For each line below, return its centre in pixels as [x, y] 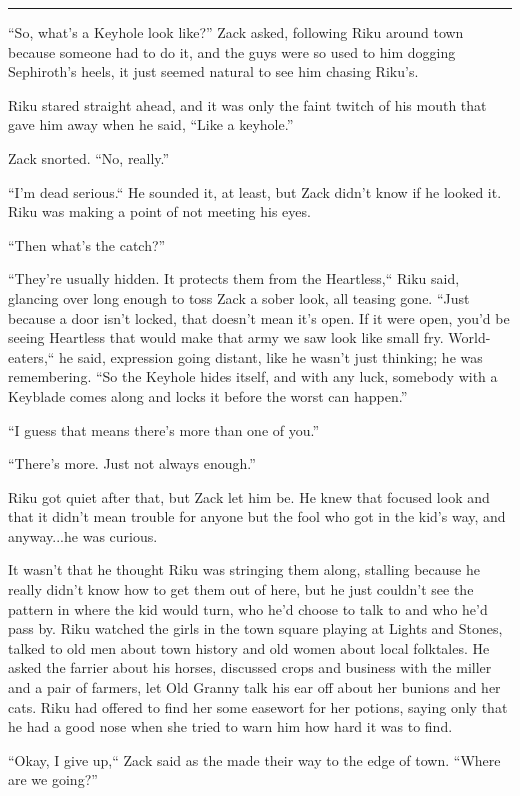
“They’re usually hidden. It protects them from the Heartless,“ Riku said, [234, 278]
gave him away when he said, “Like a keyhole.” [151, 124]
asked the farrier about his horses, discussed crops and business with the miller [250, 667]
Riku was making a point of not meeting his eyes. [159, 211]
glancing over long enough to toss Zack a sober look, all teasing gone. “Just [239, 297]
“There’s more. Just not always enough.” [132, 463]
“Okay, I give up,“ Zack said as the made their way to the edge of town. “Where [254, 759]
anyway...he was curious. [83, 535]
